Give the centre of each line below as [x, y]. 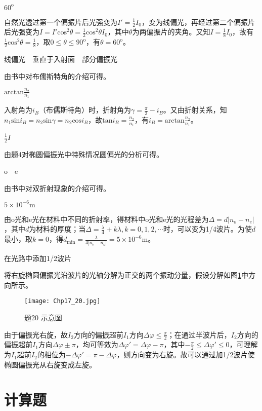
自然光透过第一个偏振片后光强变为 [61, 22]
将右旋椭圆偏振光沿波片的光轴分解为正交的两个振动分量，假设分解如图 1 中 [126, 275]
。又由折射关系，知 [195, 110]
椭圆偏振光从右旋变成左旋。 [50, 364]
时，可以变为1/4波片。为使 [207, 229]
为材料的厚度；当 [57, 229]
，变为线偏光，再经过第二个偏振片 [198, 22]
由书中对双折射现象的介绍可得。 [57, 188]
